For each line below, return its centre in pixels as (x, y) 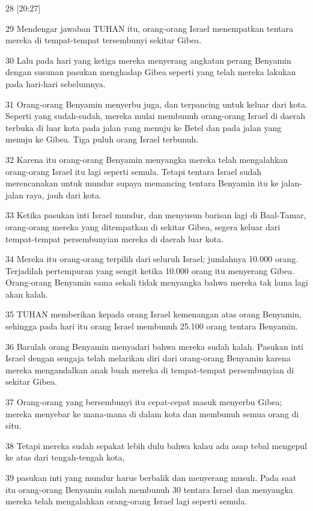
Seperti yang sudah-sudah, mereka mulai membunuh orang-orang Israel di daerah (156, 116)
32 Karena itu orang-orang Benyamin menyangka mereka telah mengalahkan (147, 159)
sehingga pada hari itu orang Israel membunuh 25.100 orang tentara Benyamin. (152, 326)
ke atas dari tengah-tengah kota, (65, 457)
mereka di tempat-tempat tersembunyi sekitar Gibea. (104, 40)
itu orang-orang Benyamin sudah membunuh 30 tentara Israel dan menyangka (149, 489)
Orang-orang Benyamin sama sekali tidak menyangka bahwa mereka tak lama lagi (157, 282)
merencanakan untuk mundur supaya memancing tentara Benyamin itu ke (142, 183)
